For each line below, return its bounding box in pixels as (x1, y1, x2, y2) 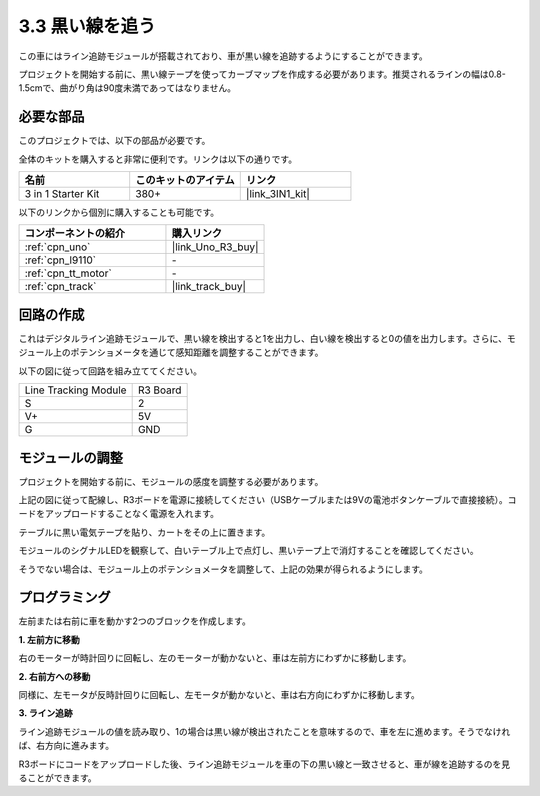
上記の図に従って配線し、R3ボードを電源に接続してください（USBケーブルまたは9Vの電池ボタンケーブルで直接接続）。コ (18, 494, 517, 505)
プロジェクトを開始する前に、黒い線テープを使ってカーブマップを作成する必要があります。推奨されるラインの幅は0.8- (18, 68, 507, 80)
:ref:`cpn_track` (24, 280, 97, 294)
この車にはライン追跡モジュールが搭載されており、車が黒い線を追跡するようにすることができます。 (18, 50, 429, 62)
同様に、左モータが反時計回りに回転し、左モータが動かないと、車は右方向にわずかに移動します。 (18, 689, 420, 701)
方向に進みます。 (44, 740, 115, 752)
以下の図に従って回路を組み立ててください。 (18, 365, 202, 377)
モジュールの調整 (18, 449, 124, 466)
